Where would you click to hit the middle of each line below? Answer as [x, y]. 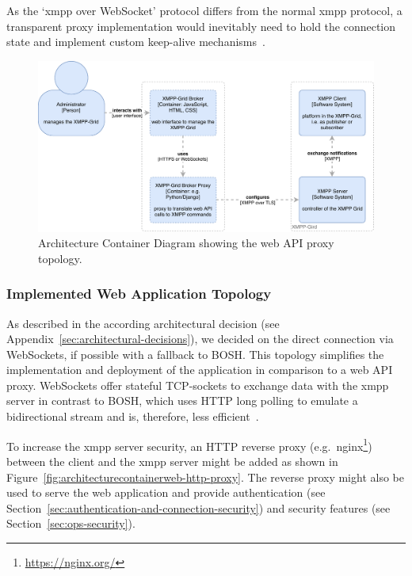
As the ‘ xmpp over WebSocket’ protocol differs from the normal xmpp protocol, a [204, 10]
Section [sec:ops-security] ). [71, 523]
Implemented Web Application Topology [139, 294]
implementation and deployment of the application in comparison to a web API [200, 370]
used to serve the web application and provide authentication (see [166, 492]
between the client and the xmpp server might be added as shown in [172, 461]
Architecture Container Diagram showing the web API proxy [186, 243]
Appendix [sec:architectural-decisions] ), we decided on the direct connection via [200, 339]
